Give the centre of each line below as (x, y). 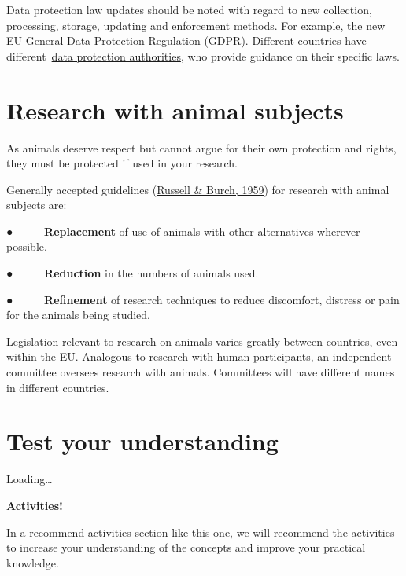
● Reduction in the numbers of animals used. (133, 273)
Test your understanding (142, 441)
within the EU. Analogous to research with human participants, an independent (199, 356)
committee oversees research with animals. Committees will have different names (201, 372)
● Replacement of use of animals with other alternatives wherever (183, 231)
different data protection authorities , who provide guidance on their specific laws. (203, 55)
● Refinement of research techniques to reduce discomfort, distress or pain (203, 299)
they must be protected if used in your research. (122, 163)
